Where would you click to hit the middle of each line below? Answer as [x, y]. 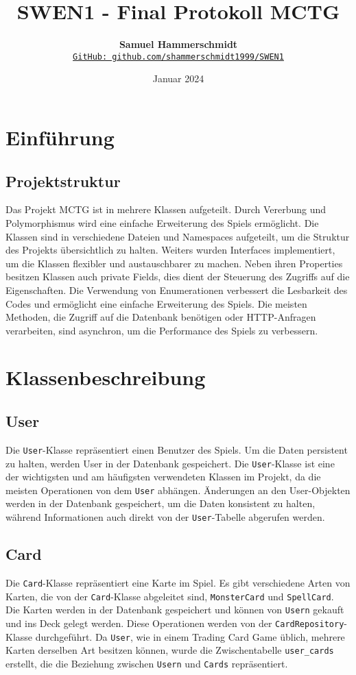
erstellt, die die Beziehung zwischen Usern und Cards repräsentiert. [147, 663]
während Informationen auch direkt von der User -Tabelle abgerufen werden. [165, 517]
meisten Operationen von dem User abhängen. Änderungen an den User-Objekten [178, 490]
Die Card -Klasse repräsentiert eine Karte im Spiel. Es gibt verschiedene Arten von [178, 582]
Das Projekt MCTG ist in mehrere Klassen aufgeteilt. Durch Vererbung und [166, 209]
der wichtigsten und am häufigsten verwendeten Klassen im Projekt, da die [163, 477]
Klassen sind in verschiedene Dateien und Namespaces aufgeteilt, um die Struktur [178, 236]
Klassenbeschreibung [106, 377]
